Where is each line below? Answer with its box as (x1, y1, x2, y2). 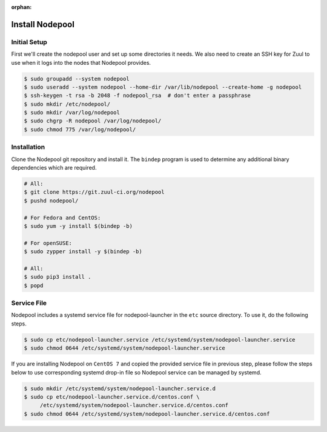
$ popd (24, 282, 44, 289)
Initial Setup (11, 38, 48, 46)
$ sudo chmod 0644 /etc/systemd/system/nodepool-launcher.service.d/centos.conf (24, 410, 270, 417)
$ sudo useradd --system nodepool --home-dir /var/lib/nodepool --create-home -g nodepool (24, 84, 302, 90)
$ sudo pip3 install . (24, 273, 91, 281)
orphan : (11, 4, 32, 10)
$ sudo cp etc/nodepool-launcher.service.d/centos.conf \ (24, 393, 200, 400)
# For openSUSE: (24, 239, 73, 247)
